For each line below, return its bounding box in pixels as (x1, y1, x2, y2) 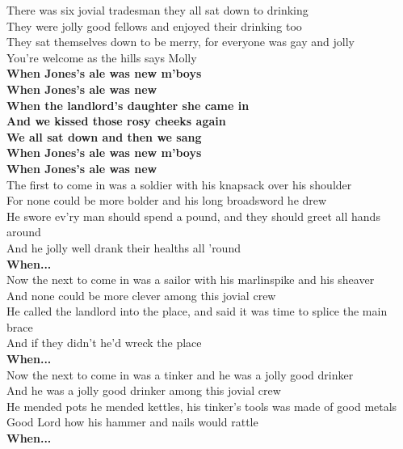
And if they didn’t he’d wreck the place (6, 334, 202, 351)
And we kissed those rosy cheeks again (6, 112, 226, 129)
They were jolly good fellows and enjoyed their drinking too (6, 17, 302, 34)
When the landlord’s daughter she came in (6, 96, 250, 113)
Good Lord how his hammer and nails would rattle (6, 413, 258, 430)
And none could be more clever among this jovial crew (6, 286, 276, 303)
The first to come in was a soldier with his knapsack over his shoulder (6, 176, 352, 193)
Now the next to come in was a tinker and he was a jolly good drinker (6, 366, 354, 383)
